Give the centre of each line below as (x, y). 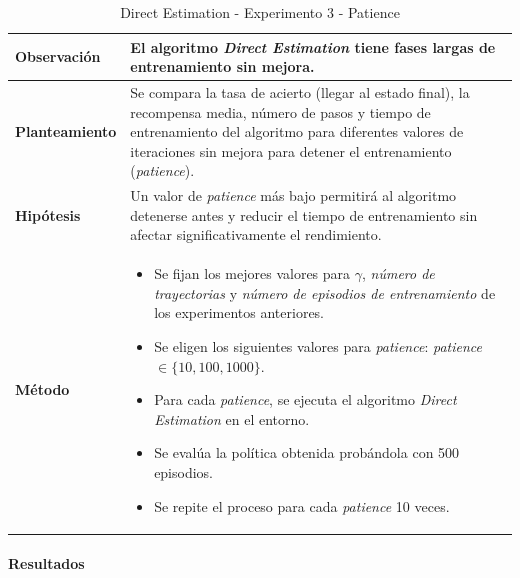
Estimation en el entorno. (232, 418)
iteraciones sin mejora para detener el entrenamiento (291, 150)
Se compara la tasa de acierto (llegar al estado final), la (300, 92)
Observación (58, 56)
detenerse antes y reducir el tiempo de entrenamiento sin (304, 214)
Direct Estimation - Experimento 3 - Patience (260, 12)
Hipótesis (48, 214)
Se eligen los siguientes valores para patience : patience (318, 346)
